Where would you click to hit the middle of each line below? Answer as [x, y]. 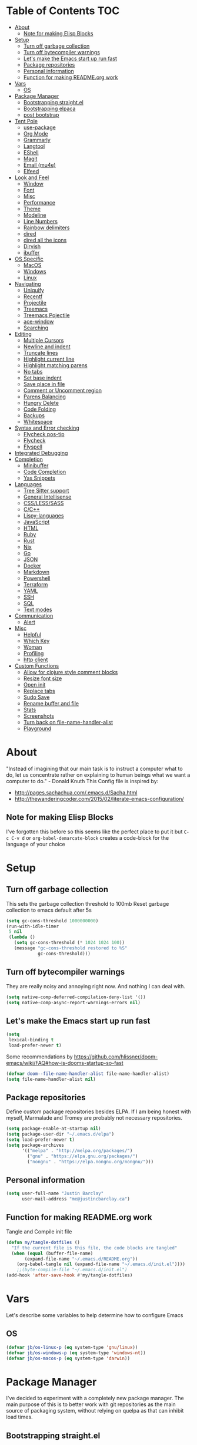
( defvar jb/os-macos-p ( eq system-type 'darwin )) [68, 1358]
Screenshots [39, 716]
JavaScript [36, 522]
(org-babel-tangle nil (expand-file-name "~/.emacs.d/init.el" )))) [101, 1264]
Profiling [34, 653]
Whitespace [38, 421]
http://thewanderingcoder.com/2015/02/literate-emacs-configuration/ [99, 799]
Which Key [36, 641]
